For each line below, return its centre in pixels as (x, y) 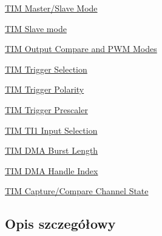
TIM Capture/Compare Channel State (77, 191)
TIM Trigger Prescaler (46, 109)
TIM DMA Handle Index (52, 170)
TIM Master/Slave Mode (51, 8)
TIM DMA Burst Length (52, 150)
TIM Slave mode (36, 28)
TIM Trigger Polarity (45, 89)
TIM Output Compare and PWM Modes (81, 49)
